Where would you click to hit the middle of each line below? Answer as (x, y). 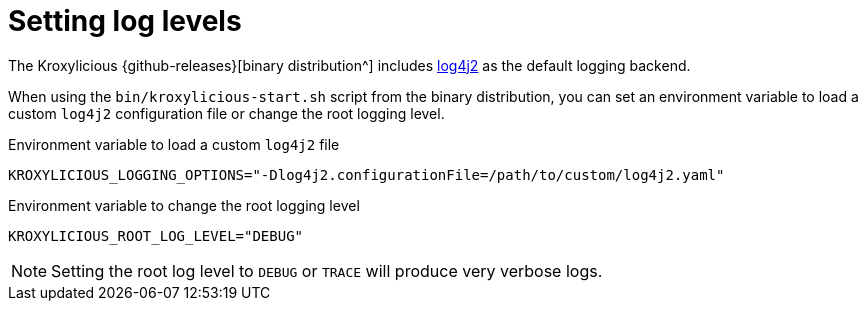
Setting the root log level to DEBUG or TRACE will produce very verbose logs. (327, 270)
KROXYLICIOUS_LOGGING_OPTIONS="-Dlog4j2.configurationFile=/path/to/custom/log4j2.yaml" (366, 174)
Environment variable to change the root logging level (184, 205)
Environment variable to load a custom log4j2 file (174, 144)
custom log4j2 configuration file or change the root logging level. (226, 113)
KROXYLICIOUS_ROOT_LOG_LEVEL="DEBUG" (156, 235)
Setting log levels (125, 21)
